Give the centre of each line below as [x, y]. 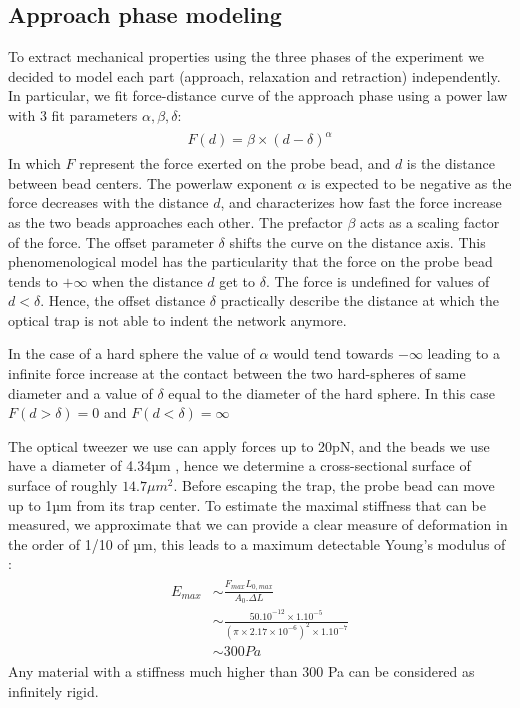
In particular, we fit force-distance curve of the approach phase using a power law [258, 95]
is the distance [450, 163]
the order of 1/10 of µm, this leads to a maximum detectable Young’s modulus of [257, 543]
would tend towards [333, 353]
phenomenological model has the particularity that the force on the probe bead [250, 261]
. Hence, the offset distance [123, 300]
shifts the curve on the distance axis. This [357, 241]
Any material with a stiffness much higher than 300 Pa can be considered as [241, 671]
